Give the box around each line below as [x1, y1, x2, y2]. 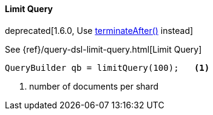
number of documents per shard [29, 80, 159, 91]
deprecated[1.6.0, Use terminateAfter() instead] [5, 25, 194, 36]
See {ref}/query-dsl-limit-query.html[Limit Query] [5, 44, 202, 54]
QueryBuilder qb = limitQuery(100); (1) [5, 62, 210, 73]
